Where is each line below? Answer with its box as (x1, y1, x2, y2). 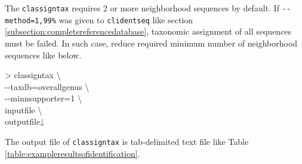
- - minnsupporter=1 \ (5, 92, 82, 104)
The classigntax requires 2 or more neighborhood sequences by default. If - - (5, 2, 291, 14)
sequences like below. (5, 48, 82, 61)
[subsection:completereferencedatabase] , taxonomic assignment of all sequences (5, 25, 292, 38)
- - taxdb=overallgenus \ (5, 80, 90, 92)
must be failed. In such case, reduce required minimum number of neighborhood (5, 36, 298, 49)
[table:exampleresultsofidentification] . (5, 147, 140, 159)
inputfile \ (5, 103, 42, 116)
